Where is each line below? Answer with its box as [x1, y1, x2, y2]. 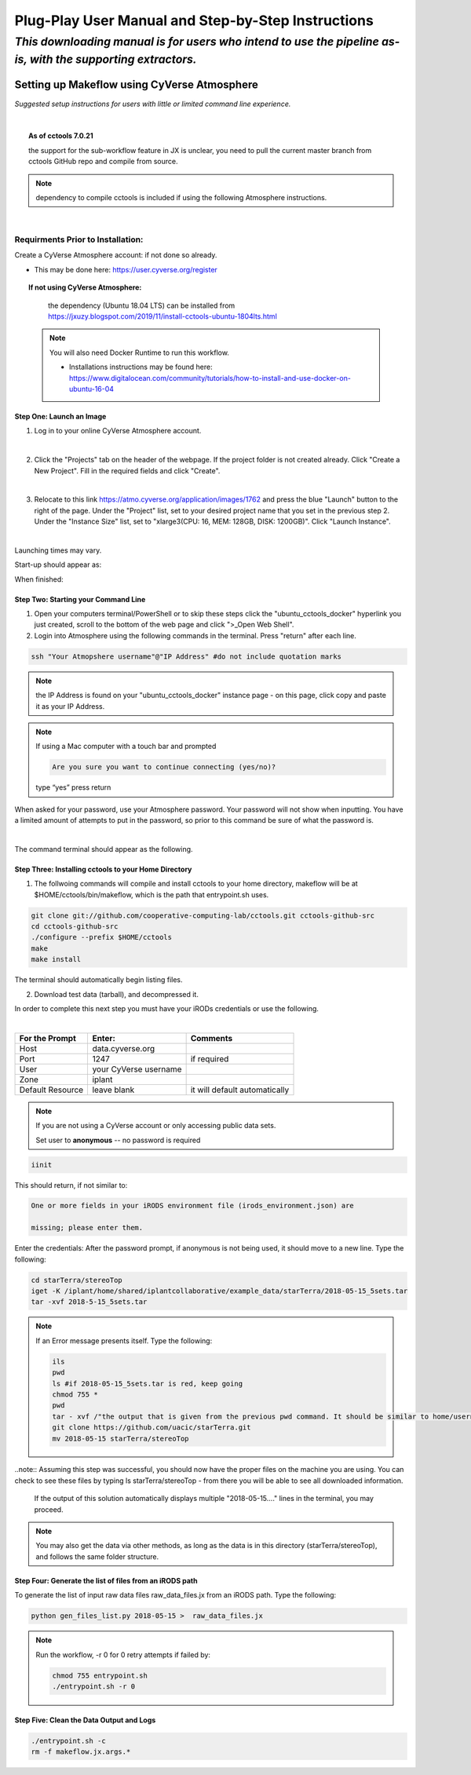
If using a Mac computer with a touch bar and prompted [35, 742, 217, 751]
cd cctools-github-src [31, 922, 119, 931]
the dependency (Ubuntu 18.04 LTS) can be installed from [48, 301, 235, 310]
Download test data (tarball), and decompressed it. [34, 989, 199, 999]
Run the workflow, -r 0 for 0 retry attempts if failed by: [35, 1649, 211, 1660]
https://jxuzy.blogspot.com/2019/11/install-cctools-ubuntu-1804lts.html [48, 312, 278, 321]
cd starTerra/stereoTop [31, 1276, 123, 1284]
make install [31, 955, 82, 964]
